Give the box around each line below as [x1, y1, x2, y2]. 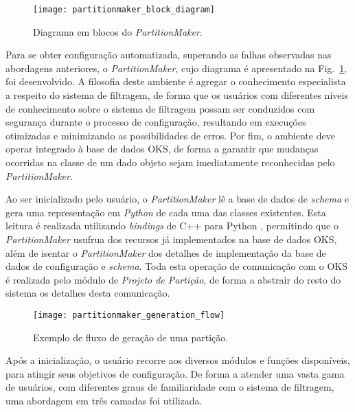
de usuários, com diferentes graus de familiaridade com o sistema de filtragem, [5, 380, 334, 394]
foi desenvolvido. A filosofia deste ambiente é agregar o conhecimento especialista [5, 74, 346, 89]
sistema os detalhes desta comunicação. [5, 286, 170, 300]
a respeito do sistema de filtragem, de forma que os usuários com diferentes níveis [5, 88, 348, 102]
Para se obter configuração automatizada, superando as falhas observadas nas [5, 47, 332, 62]
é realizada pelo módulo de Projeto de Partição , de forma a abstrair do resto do [5, 272, 341, 286]
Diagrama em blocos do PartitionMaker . [33, 24, 203, 38]
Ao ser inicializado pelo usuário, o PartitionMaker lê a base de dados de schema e [5, 192, 349, 206]
